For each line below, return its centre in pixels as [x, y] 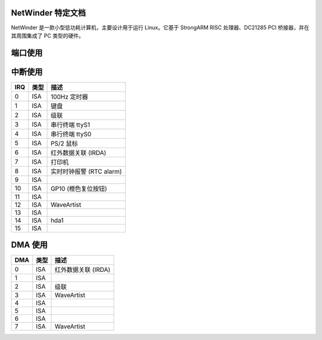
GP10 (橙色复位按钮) [79, 188]
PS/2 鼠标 [64, 143]
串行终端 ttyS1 [71, 124]
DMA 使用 [29, 245]
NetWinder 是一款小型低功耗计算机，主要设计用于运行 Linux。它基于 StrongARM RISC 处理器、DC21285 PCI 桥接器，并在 [160, 27]
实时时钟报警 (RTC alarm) [86, 171]
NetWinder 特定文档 [48, 13]
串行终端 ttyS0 [71, 134]
